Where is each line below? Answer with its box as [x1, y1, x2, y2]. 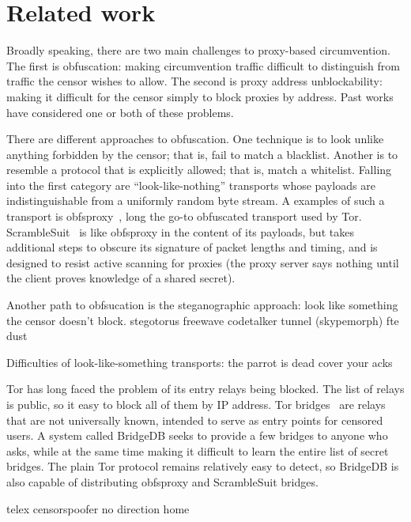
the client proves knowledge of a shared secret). [6, 270, 236, 286]
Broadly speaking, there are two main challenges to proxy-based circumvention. [6, 42, 390, 59]
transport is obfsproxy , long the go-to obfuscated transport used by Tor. [6, 208, 362, 225]
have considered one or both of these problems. [6, 104, 234, 120]
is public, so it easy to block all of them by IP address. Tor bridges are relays [6, 396, 386, 412]
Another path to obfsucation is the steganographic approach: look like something [6, 297, 398, 313]
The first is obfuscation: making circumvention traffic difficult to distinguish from [6, 57, 400, 74]
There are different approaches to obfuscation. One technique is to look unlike [6, 130, 384, 147]
